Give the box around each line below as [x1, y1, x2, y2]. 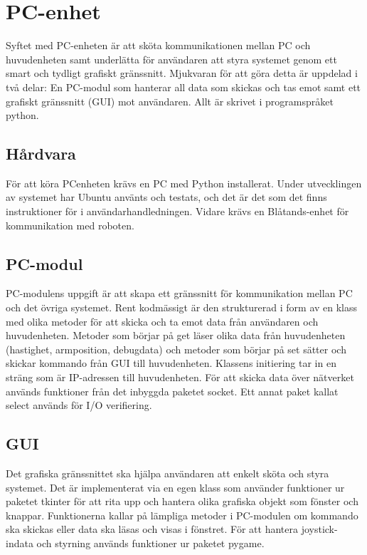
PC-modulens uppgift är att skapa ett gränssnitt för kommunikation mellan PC [6, 286, 353, 301]
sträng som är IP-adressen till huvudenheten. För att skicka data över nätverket [6, 370, 354, 385]
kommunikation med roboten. [6, 217, 134, 232]
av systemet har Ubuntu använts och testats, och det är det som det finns [6, 190, 327, 204]
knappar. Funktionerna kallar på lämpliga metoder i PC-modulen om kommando [6, 507, 358, 522]
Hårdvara [6, 142, 76, 165]
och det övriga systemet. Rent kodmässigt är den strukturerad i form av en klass [6, 300, 358, 315]
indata [6, 535, 33, 550]
